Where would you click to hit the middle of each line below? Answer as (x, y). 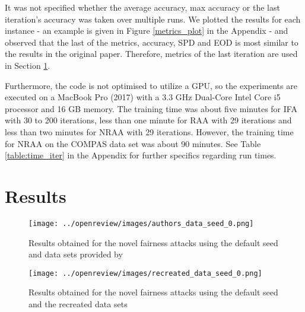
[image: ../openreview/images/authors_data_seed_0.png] (141, 223)
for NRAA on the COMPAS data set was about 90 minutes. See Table (133, 143)
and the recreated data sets (78, 303)
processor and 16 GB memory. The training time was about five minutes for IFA (151, 108)
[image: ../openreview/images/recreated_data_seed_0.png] (145, 273)
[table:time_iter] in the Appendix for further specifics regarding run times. (141, 155)
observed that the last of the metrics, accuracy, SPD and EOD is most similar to (152, 42)
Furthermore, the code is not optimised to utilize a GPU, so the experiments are (151, 85)
